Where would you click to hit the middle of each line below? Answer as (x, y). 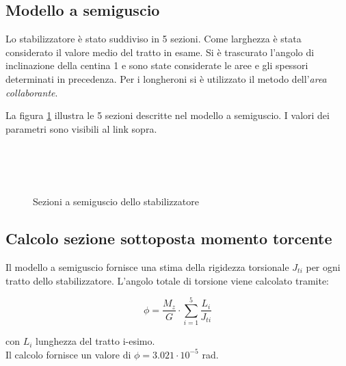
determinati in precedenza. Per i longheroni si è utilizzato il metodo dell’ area (166, 78)
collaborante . (32, 92)
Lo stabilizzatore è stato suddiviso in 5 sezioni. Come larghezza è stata (154, 39)
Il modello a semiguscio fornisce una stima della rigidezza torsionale (147, 266)
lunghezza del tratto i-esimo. (95, 341)
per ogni (323, 266)
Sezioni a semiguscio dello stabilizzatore (116, 201)
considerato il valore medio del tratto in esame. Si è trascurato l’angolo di (160, 52)
